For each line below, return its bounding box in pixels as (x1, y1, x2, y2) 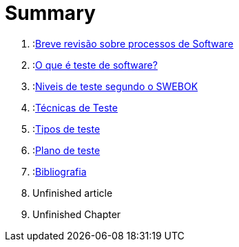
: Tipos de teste (32, 122, 101, 135)
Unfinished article (32, 186, 113, 199)
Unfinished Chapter (32, 208, 121, 220)
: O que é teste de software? (32, 58, 158, 71)
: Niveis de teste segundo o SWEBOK (32, 80, 198, 92)
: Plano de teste (32, 144, 101, 156)
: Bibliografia (32, 165, 87, 178)
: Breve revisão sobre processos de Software (32, 37, 233, 50)
